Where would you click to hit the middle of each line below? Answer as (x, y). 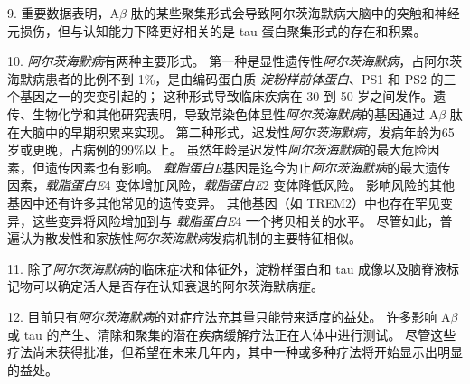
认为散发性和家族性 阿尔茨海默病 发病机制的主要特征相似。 (190, 238)
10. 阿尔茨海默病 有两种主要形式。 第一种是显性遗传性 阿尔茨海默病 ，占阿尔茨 (235, 61)
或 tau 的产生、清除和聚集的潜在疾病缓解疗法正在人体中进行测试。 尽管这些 (232, 334)
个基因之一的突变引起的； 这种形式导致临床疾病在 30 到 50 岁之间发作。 (221, 96)
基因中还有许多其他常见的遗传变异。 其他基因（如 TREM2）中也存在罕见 (224, 202)
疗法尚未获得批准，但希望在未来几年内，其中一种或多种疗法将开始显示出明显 (235, 352)
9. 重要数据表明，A (64, 13)
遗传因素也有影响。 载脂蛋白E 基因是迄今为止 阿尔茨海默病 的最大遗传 (248, 167)
